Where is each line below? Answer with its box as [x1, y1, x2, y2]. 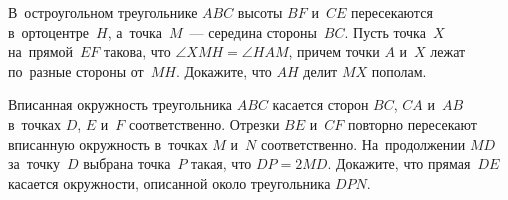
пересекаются [350, 2, 433, 22]
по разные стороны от [8, 60, 144, 81]
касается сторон [272, 94, 369, 115]
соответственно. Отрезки [129, 113, 280, 134]
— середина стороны [189, 21, 317, 42]
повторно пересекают [347, 113, 477, 134]
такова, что [104, 41, 171, 62]
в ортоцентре [8, 21, 90, 42]
